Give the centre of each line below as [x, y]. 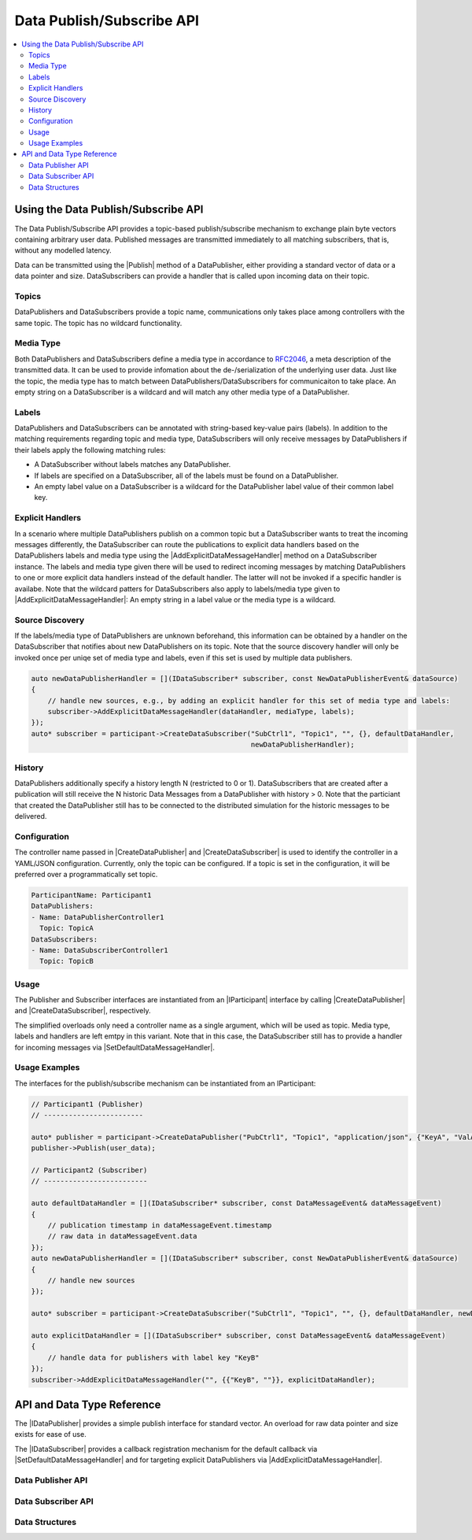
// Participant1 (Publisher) [87, 1104]
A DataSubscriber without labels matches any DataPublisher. [133, 465]
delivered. [31, 816]
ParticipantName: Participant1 [92, 895]
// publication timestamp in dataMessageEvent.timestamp [160, 1225]
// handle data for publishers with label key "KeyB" [153, 1357]
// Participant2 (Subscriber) [89, 1170]
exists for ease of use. [50, 1434]
